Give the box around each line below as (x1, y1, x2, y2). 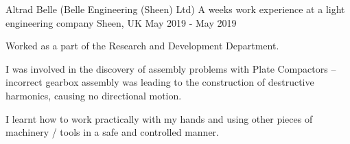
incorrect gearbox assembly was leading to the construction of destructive (5, 75, 314, 89)
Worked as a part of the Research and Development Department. (5, 38, 279, 53)
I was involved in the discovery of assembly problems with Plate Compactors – (5, 61, 336, 75)
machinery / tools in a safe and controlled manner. (5, 125, 219, 139)
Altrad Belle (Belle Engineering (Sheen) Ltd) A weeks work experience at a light (5, 2, 345, 16)
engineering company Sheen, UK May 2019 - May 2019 (5, 15, 237, 29)
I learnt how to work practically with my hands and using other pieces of (5, 111, 313, 125)
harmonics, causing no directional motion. (5, 88, 182, 102)
